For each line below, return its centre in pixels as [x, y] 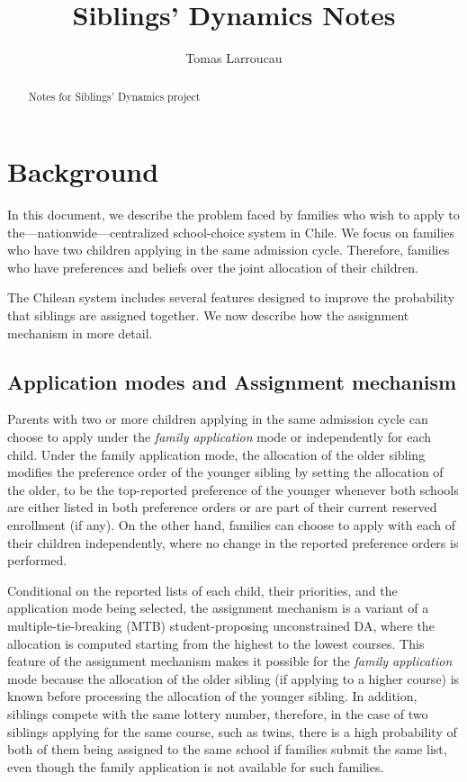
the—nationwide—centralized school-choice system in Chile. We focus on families [231, 232]
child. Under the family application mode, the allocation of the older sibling [216, 454]
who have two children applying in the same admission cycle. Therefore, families [229, 250]
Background [83, 171]
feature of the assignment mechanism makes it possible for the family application [230, 661]
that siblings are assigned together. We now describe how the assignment [208, 315]
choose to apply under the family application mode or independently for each [220, 437]
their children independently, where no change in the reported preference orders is [233, 542]
